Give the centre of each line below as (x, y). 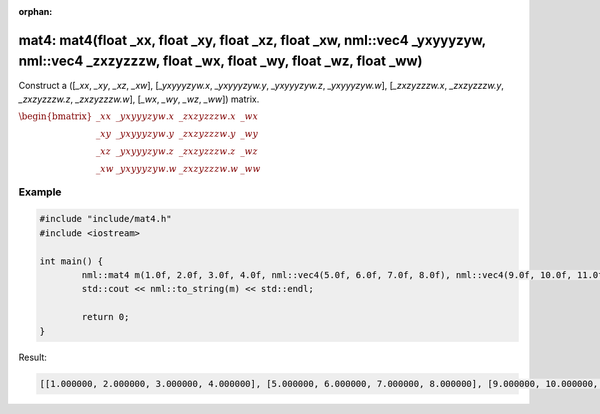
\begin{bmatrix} (55, 116)
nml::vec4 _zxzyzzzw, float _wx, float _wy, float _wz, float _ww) (220, 61)
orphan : (35, 11)
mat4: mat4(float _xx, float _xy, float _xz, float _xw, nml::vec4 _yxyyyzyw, (252, 40)
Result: (32, 357)
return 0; (105, 317)
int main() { (71, 261)
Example (40, 192)
